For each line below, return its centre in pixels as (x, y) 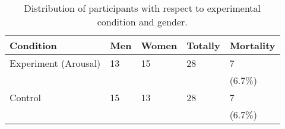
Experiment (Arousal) (55, 63)
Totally (203, 45)
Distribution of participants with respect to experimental (142, 8)
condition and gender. (142, 22)
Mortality (252, 45)
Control (25, 97)
